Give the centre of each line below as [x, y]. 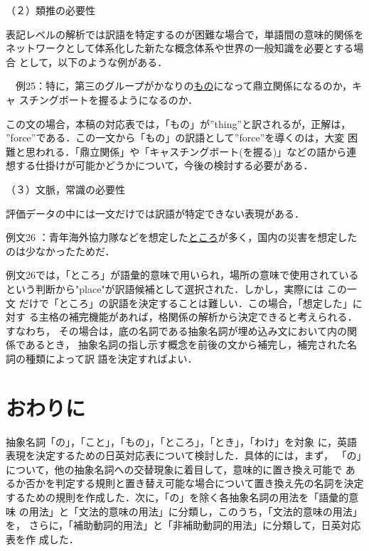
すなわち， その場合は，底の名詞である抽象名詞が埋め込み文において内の [177, 330]
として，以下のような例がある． [93, 61]
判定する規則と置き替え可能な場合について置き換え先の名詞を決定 [209, 483]
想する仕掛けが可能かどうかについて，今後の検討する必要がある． [160, 165]
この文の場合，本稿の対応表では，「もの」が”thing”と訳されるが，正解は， [178, 123]
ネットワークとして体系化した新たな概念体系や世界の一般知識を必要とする [180, 48]
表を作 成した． [42, 539]
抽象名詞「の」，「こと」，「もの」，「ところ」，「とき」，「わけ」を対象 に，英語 [181, 441]
